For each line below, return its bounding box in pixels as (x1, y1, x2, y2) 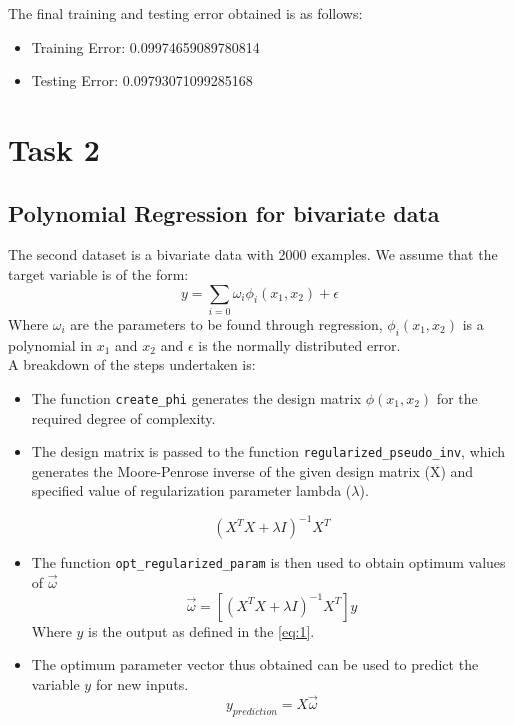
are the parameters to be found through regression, (70, 313, 383, 334)
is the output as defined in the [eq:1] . (88, 620, 315, 641)
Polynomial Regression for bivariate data (8, 197, 440, 228)
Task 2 (8, 128, 100, 169)
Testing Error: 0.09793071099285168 (31, 70, 253, 91)
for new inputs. (95, 673, 189, 694)
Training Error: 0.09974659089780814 (31, 36, 260, 57)
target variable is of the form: (8, 263, 189, 284)
